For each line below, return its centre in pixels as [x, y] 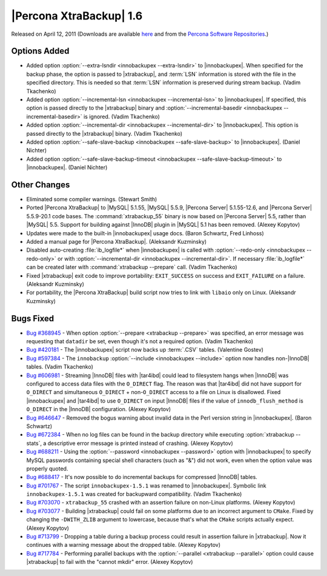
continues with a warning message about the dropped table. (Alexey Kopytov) [124, 545]
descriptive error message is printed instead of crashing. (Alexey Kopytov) [140, 443]
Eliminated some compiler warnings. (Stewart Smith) [92, 199]
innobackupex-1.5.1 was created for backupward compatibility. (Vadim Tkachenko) [134, 494]
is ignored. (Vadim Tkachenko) [122, 116]
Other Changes [41, 185]
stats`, [34, 443]
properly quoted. [47, 468]
